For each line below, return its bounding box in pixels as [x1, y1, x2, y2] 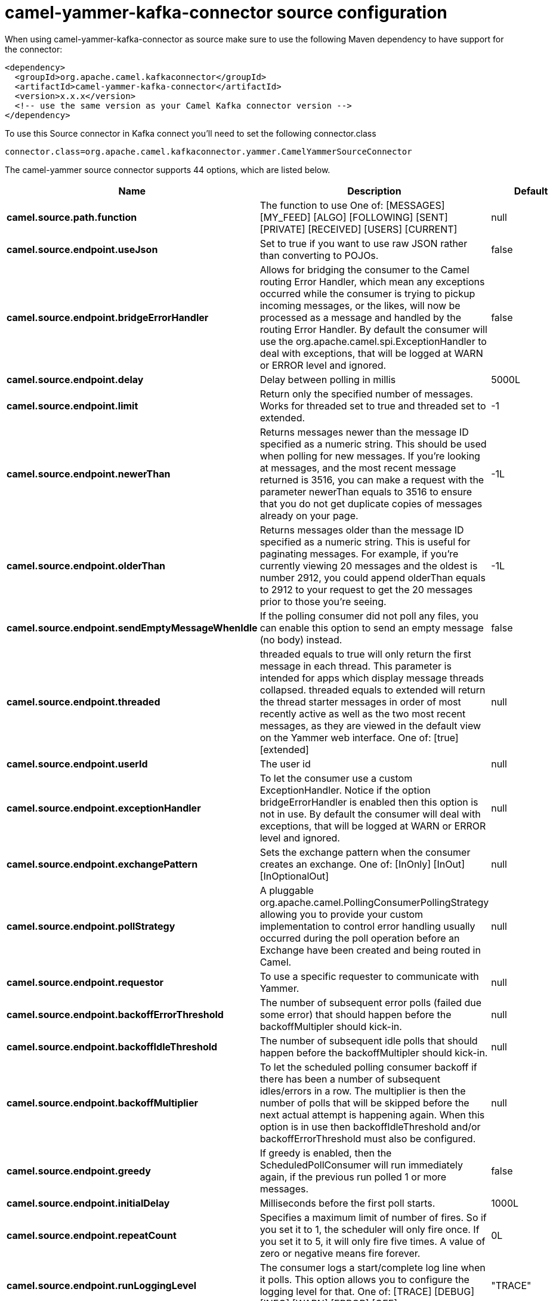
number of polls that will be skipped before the [259, 1096, 469, 1109]
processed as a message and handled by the [259, 311, 461, 323]
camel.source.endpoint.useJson [7, 243, 158, 255]
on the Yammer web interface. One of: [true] [259, 731, 459, 744]
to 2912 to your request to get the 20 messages [259, 583, 473, 596]
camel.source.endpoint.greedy [7, 1164, 151, 1177]
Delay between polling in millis [259, 373, 396, 386]
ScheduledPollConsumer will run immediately [259, 1158, 463, 1171]
